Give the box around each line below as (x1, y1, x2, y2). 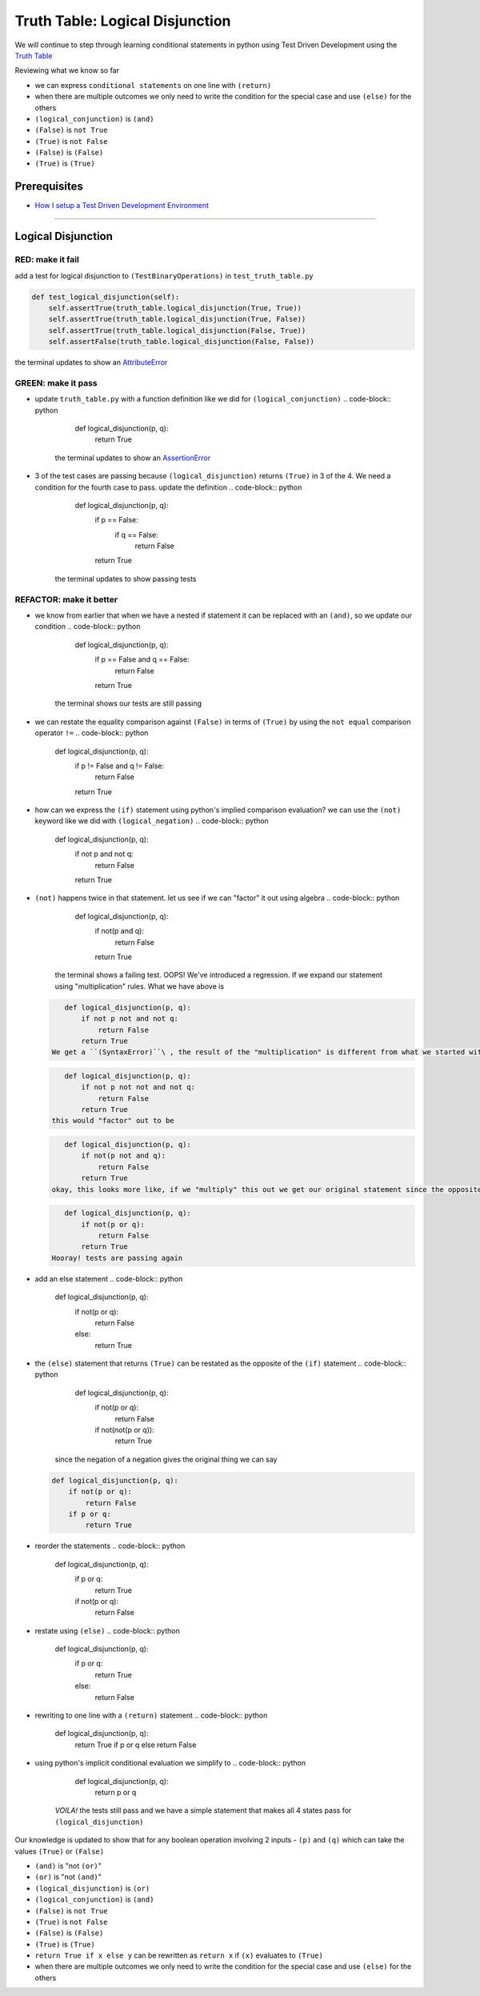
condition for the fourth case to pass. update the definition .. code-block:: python (34, 482, 302, 492)
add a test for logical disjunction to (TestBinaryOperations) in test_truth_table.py (14, 270, 314, 280)
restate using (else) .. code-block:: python (34, 1626, 180, 1635)
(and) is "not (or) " (34, 1861, 102, 1870)
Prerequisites (14, 180, 83, 194)
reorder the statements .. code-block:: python (34, 1541, 186, 1551)
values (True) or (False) (14, 1846, 104, 1856)
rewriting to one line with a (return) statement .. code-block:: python (34, 1710, 268, 1720)
